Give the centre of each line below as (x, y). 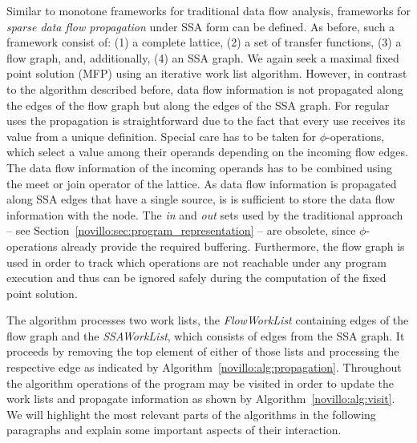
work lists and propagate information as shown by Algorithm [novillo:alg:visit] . (201, 399)
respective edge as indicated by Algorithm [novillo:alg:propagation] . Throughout (204, 367)
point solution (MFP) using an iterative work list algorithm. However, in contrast (207, 73)
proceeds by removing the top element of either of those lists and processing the (203, 351)
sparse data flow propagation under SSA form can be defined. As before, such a (201, 26)
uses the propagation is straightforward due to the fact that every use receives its (206, 121)
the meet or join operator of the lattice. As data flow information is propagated (202, 183)
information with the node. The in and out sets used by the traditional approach (205, 214)
